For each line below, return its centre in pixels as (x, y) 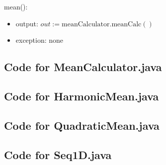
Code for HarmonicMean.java (82, 96)
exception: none (40, 40)
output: (27, 23)
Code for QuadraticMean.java (82, 125)
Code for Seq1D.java (58, 154)
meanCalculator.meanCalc (102, 24)
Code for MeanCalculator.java (83, 67)
